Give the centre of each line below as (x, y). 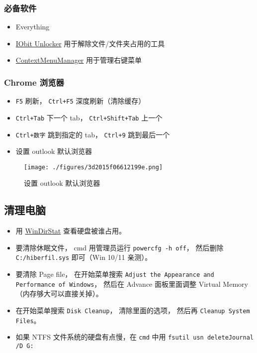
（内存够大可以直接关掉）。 (59, 294)
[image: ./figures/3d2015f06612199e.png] (93, 167)
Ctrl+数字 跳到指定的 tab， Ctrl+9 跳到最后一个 (93, 134)
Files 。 (28, 320)
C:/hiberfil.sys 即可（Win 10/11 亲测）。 (84, 257)
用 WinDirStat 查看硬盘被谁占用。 (71, 231)
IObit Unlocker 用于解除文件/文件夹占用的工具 (90, 43)
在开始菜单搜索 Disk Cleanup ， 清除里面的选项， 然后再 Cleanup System (133, 310)
